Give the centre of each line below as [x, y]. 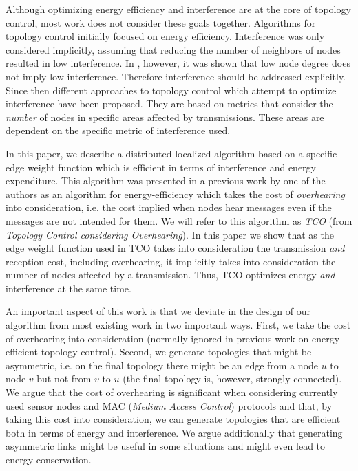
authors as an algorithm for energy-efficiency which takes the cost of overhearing [175, 194]
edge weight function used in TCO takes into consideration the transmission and [175, 248]
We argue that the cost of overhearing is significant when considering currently [172, 392]
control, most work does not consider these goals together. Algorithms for [161, 22]
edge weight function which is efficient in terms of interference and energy [161, 167]
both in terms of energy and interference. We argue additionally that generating [174, 432]
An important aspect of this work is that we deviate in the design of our [158, 311]
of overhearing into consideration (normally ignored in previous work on [157, 338]
